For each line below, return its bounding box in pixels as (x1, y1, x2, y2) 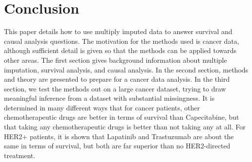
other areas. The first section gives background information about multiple (4, 54, 227, 65)
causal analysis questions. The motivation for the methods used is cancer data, (4, 36, 239, 46)
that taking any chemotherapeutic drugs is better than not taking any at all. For (4, 122, 246, 132)
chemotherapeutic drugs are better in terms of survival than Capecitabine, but (4, 112, 239, 122)
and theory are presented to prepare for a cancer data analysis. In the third (4, 74, 230, 84)
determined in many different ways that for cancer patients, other (4, 102, 200, 112)
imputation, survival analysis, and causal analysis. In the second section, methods (4, 64, 249, 74)
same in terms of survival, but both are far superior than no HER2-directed (4, 141, 231, 151)
